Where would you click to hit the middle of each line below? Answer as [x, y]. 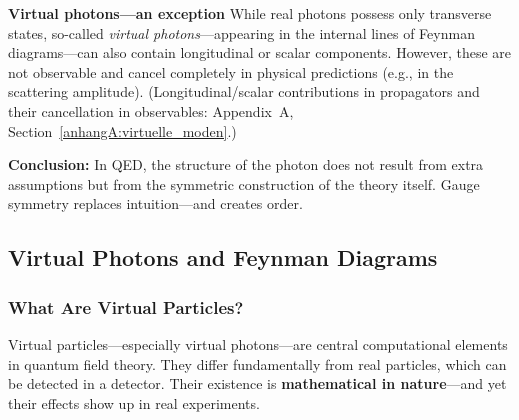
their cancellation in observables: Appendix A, [151, 110]
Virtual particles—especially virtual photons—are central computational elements [258, 343]
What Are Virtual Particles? [126, 306]
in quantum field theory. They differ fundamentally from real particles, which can [257, 363]
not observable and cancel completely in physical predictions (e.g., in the [231, 71]
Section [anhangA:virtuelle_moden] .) [122, 130]
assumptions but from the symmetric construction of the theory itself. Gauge [244, 183]
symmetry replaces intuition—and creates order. [155, 203]
